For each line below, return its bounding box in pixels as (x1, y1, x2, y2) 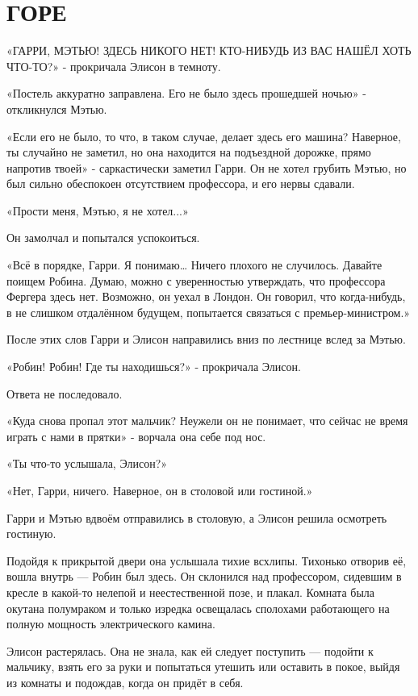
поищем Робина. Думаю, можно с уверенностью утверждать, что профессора (6, 272, 386, 289)
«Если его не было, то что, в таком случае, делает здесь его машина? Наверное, (6, 127, 401, 144)
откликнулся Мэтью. (6, 100, 107, 117)
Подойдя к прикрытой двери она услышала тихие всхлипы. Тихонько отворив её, (6, 552, 407, 569)
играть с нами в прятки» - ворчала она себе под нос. (6, 427, 266, 444)
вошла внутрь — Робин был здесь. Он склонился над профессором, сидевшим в (6, 568, 402, 585)
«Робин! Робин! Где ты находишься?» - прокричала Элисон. (6, 358, 301, 375)
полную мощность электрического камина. (6, 615, 215, 632)
